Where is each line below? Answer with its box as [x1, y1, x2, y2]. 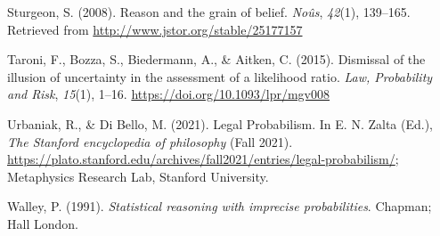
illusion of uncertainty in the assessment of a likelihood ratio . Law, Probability [7, 67, 433, 85]
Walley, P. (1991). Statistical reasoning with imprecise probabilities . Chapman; [7, 197, 432, 216]
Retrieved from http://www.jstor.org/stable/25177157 [7, 20, 303, 38]
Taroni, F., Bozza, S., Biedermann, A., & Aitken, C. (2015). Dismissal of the [7, 50, 426, 69]
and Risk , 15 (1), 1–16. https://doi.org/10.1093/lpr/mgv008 [7, 85, 330, 103]
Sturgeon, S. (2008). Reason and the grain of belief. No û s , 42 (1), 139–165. [7, 3, 411, 20]
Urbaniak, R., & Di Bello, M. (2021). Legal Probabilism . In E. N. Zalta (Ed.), [7, 114, 433, 133]
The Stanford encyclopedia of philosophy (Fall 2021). [7, 132, 293, 151]
